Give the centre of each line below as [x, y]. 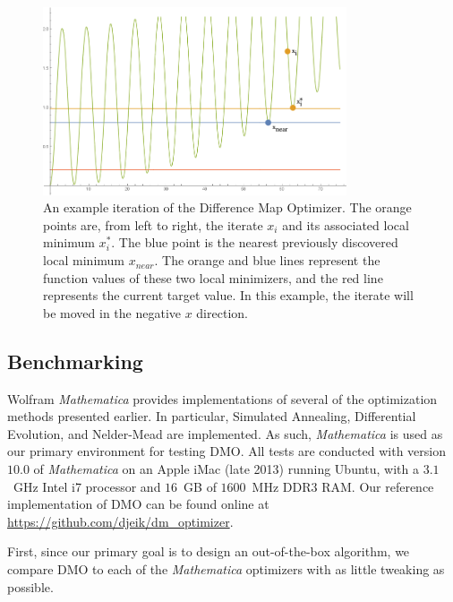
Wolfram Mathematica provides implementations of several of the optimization [222, 398]
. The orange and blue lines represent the [267, 260]
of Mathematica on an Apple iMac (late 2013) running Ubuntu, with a [226, 469]
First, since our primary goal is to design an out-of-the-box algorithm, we [209, 551]
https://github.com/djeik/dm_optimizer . [120, 521]
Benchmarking [75, 361]
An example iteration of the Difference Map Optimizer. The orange [227, 207]
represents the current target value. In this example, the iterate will [228, 295]
